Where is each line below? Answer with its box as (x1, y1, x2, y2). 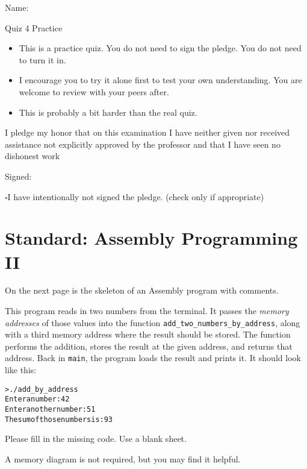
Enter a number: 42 (5, 395, 70, 404)
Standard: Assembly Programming (5, 225, 298, 250)
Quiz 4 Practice (5, 21, 63, 34)
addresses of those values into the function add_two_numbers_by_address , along (5, 316, 300, 329)
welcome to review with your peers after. (19, 85, 169, 98)
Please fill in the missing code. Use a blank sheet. (5, 432, 187, 445)
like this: (5, 364, 37, 376)
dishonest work (5, 150, 60, 162)
